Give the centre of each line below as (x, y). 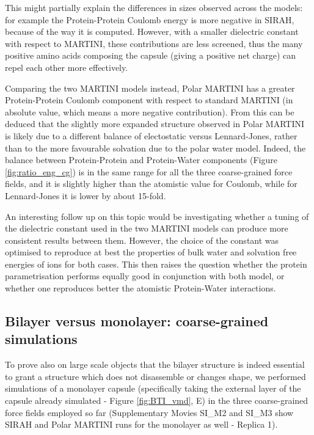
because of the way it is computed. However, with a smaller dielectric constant (152, 31)
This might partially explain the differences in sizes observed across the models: (154, 7)
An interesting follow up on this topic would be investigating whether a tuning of (157, 216)
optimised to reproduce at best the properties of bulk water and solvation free (151, 252)
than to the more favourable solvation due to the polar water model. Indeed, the (155, 148)
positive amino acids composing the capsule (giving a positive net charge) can (151, 55)
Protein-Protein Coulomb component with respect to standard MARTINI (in (149, 100)
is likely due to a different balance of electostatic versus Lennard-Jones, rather (151, 135)
